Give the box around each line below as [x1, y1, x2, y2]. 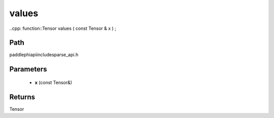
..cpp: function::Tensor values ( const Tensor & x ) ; [9, 25, 117, 31]
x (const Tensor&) [35, 79, 73, 86]
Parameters [9, 65, 47, 73]
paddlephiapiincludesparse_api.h [9, 52, 79, 58]
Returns [9, 93, 36, 101]
